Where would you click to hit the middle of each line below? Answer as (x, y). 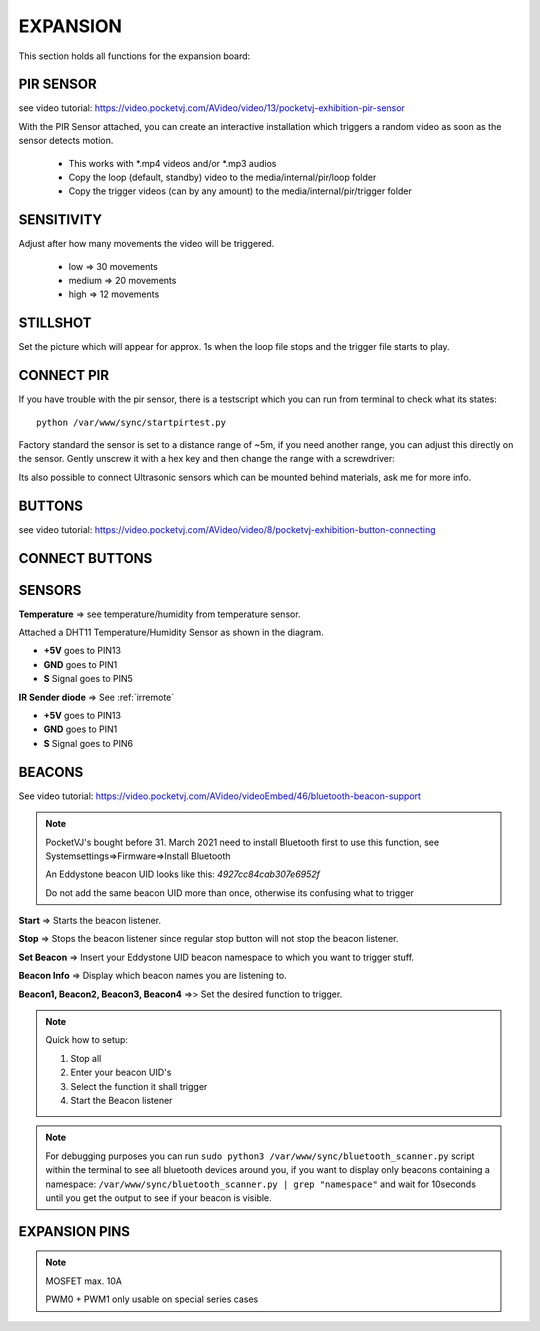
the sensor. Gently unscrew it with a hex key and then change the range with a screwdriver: (206, 459)
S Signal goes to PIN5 (88, 679)
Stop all (86, 1058)
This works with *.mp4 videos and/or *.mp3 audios (172, 163)
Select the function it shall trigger (139, 1086)
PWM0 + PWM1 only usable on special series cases (152, 1299)
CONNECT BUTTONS (85, 558)
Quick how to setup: (87, 1040)
